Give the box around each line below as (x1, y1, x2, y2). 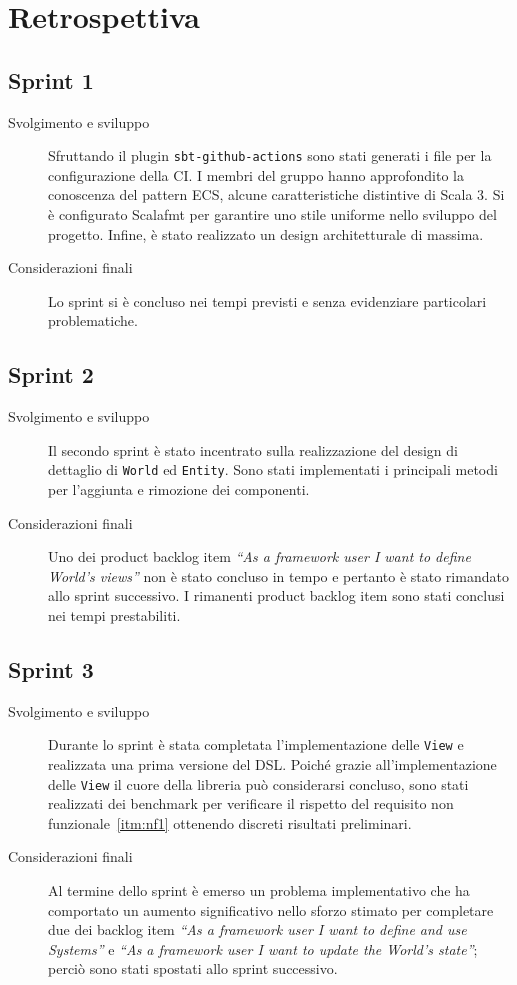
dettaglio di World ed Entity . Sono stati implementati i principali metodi (48, 459, 498, 480)
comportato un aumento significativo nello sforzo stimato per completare (48, 899, 494, 920)
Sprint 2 (8, 359, 94, 390)
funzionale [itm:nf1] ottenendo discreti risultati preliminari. (48, 812, 412, 833)
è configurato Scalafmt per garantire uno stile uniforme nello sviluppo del (48, 204, 497, 225)
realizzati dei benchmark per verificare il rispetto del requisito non (48, 793, 454, 814)
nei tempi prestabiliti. (48, 605, 181, 625)
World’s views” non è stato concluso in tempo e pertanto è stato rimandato (48, 565, 509, 586)
